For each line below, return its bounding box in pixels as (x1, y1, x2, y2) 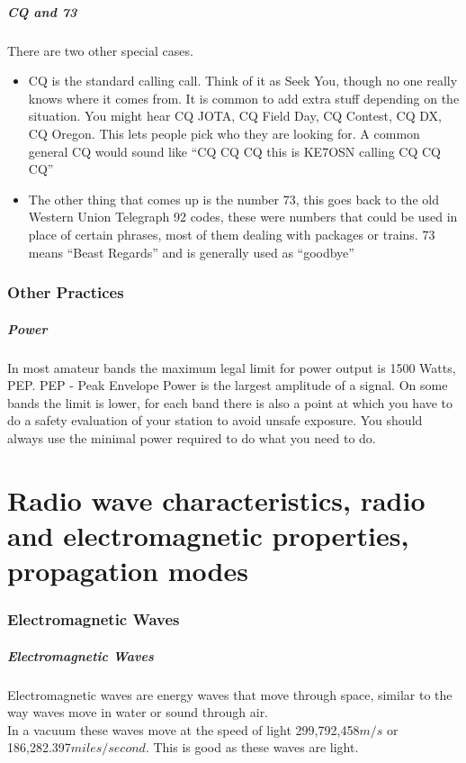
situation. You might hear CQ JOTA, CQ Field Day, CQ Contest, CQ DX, (28, 106, 442, 125)
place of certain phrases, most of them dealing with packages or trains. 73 (28, 224, 435, 243)
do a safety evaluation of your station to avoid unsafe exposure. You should (7, 411, 423, 430)
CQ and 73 (7, 2, 77, 21)
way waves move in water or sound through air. (7, 703, 269, 722)
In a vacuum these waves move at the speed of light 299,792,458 (7, 720, 360, 739)
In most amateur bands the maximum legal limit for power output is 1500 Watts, (7, 358, 456, 377)
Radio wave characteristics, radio (7, 481, 426, 518)
